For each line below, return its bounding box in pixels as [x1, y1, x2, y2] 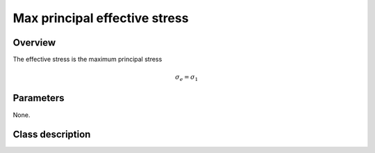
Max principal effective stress [12, 10, 189, 26]
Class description [12, 129, 91, 141]
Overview [12, 37, 56, 48]
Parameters [12, 92, 65, 104]
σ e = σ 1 [174, 73, 199, 83]
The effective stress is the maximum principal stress [12, 55, 162, 64]
